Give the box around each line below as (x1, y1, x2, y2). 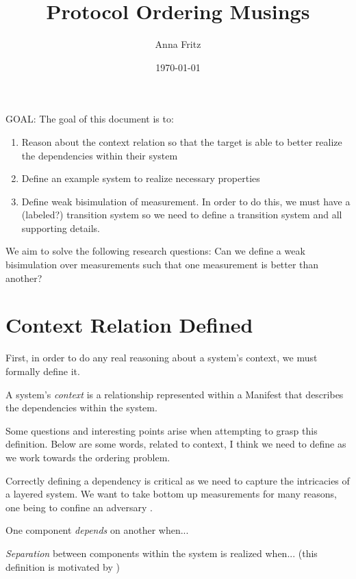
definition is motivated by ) (5, 559, 120, 574)
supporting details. (21, 220, 100, 235)
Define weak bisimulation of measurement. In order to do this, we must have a (21, 194, 351, 208)
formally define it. (5, 363, 80, 378)
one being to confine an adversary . (5, 500, 153, 514)
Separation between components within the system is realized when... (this (5, 545, 318, 560)
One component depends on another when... (5, 523, 189, 537)
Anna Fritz (155, 37, 201, 51)
